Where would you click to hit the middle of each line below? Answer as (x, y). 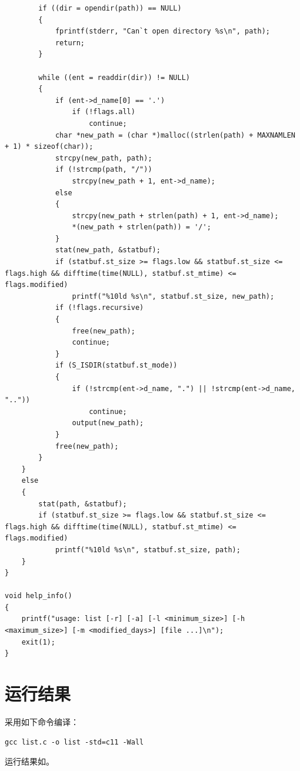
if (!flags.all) (104, 112)
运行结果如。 (29, 761)
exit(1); (38, 642)
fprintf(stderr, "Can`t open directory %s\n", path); (163, 31)
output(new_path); (108, 423)
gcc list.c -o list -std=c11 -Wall (74, 742)
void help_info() (39, 596)
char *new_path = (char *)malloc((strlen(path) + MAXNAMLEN (175, 135)
